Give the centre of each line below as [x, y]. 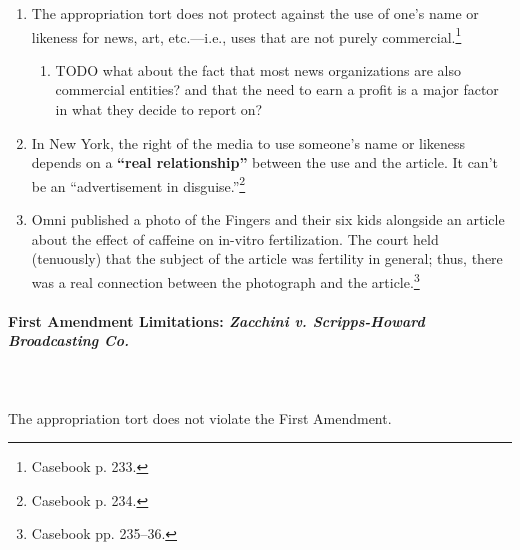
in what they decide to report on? [159, 109]
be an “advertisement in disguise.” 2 [138, 184]
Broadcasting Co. [68, 340]
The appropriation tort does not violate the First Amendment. [200, 417]
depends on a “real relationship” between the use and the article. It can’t [264, 162]
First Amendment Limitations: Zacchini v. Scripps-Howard [216, 320]
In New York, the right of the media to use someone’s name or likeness [248, 142]
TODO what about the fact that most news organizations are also [258, 69]
